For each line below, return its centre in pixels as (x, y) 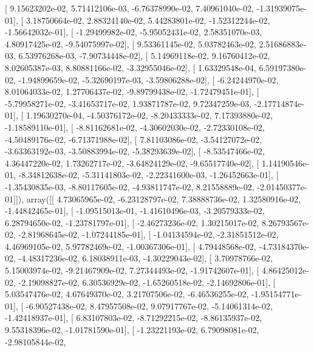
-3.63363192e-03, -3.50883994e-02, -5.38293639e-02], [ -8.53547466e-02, (135, 151)
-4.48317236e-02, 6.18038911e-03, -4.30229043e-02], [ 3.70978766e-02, (145, 258)
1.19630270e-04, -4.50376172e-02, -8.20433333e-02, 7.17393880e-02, (149, 115)
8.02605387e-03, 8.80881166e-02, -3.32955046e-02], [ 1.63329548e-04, (131, 67)
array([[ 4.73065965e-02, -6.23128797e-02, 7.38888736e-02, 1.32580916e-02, (163, 198)
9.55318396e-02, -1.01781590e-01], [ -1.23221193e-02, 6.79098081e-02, (132, 330)
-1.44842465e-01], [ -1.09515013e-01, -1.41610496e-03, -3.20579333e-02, (135, 211)
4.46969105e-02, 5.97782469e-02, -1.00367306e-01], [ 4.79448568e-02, (131, 246)
